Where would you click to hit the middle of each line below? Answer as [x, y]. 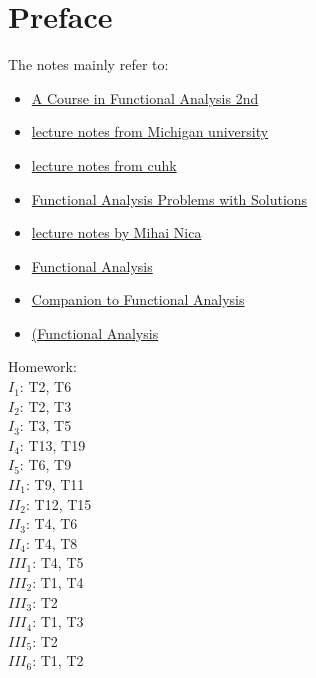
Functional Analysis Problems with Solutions [169, 198]
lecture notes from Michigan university [150, 131]
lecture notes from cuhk [104, 164]
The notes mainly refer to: [88, 64]
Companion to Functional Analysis [138, 299]
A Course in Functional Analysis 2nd [145, 97]
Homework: [42, 366]
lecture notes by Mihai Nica [116, 232]
